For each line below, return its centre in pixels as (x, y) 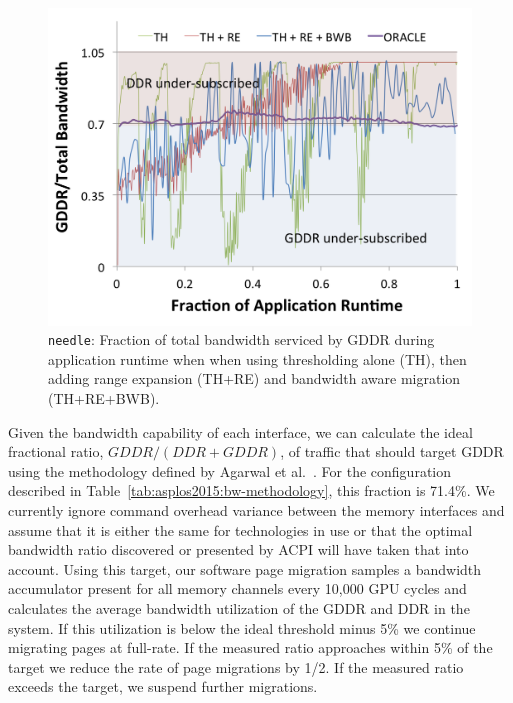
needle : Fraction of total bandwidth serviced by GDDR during (241, 339)
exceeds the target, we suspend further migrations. (163, 686)
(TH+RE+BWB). (104, 398)
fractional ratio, (56, 451)
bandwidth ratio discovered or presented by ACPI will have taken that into (238, 549)
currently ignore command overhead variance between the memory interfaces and (256, 509)
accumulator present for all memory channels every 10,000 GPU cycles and (237, 588)
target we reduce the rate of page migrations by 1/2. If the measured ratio (236, 666)
